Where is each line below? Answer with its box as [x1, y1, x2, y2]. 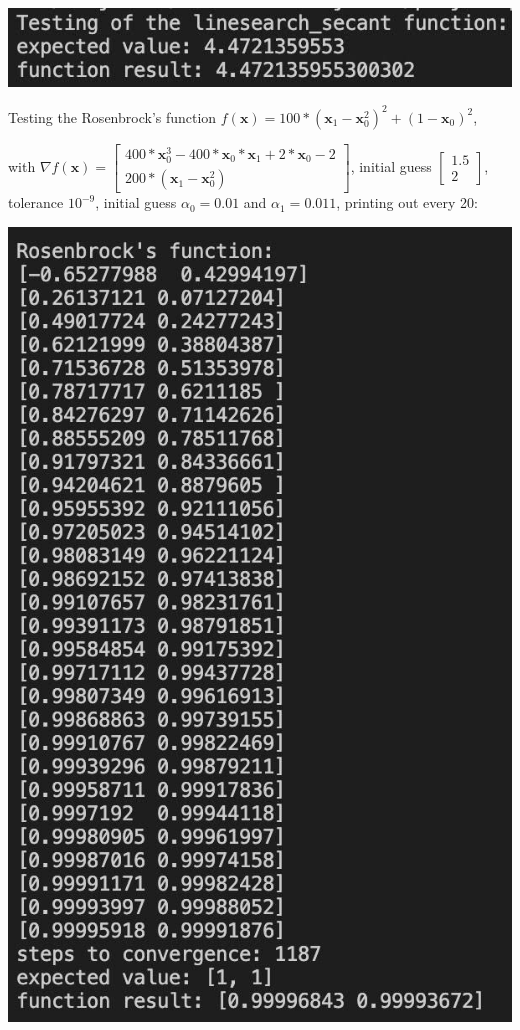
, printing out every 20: [336, 192, 478, 213]
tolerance [8, 192, 64, 213]
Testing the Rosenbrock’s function [8, 106, 217, 127]
